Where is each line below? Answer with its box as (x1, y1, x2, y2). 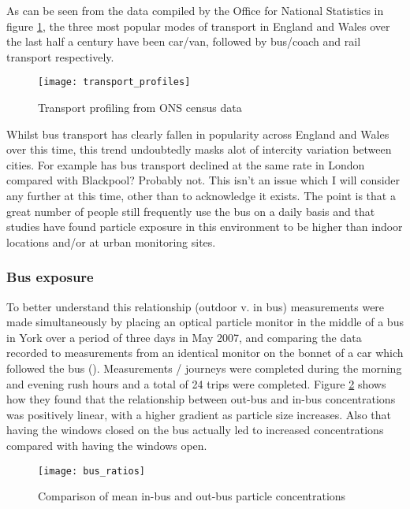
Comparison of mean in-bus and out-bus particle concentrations (38, 488, 346, 504)
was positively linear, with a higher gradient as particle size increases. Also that (6, 406, 391, 422)
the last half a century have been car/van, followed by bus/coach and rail (6, 33, 361, 50)
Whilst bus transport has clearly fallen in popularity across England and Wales (6, 125, 389, 142)
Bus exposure (6, 267, 94, 287)
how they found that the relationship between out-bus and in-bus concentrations (6, 391, 396, 407)
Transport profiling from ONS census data (38, 99, 242, 116)
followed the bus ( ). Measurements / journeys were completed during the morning (6, 359, 402, 376)
